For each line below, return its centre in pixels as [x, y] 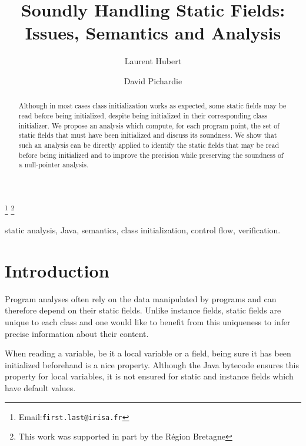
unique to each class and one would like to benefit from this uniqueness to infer [148, 322]
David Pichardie [153, 80]
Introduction [57, 270]
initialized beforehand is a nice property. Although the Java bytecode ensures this [152, 364]
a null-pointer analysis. [54, 165]
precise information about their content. [77, 333]
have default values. [40, 388]
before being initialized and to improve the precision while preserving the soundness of [151, 155]
